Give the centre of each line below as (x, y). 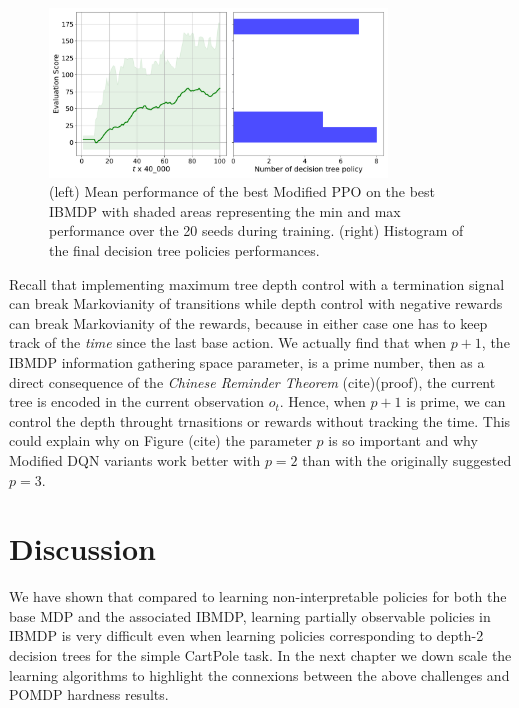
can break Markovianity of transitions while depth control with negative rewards (256, 303)
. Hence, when (322, 401)
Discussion (82, 548)
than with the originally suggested (407, 459)
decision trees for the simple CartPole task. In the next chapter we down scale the (260, 655)
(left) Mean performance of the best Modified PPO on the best (242, 191)
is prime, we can (456, 401)
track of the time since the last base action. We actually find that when (227, 342)
